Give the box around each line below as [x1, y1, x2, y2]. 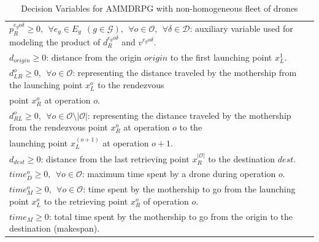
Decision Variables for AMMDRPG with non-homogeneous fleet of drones [21, 2, 298, 14]
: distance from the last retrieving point [40, 152, 190, 165]
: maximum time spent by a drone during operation [82, 167, 276, 180]
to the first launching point [170, 50, 272, 63]
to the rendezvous [98, 78, 164, 91]
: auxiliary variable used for [190, 21, 293, 34]
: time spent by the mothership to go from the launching [83, 183, 296, 195]
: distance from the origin [46, 50, 142, 63]
